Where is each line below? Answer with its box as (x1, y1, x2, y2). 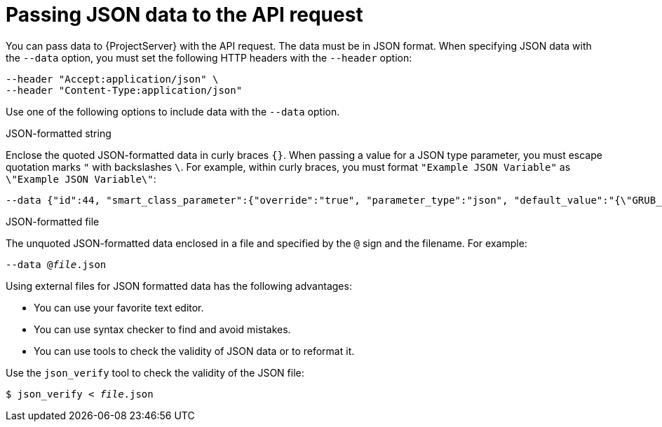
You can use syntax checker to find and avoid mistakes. (34, 323, 291, 335)
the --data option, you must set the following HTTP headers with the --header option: (6, 51, 412, 64)
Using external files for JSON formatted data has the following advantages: (6, 279, 352, 292)
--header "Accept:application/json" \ (6, 73, 219, 85)
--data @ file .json (6, 258, 107, 270)
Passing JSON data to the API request (6, 3, 363, 27)
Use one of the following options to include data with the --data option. (6, 105, 340, 118)
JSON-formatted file (6, 215, 100, 227)
